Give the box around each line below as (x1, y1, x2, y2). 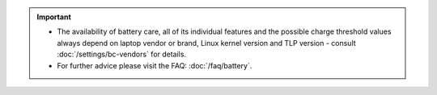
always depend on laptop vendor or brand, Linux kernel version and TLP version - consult (57, 38, 356, 47)
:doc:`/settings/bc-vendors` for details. (57, 49, 186, 60)
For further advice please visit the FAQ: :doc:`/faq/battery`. (57, 60, 252, 70)
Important (36, 12, 72, 22)
